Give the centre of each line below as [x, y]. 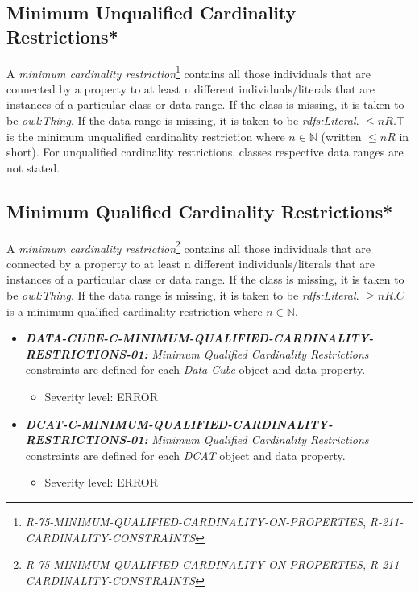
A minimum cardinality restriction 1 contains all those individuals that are [189, 72]
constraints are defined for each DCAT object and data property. [185, 455]
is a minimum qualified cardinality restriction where [135, 311]
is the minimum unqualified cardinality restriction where [146, 136]
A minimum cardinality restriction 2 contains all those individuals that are [189, 247]
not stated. [33, 167]
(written [341, 136]
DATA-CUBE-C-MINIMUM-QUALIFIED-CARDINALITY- [199, 338]
